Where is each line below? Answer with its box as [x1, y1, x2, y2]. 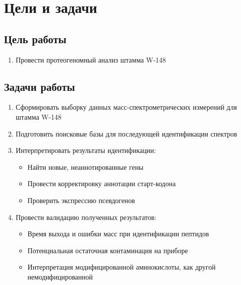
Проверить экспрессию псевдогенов [27, 195, 135, 205]
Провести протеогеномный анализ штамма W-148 [15, 54, 166, 65]
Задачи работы [4, 78, 75, 94]
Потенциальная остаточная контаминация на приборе [27, 245, 188, 255]
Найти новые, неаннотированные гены [27, 161, 144, 172]
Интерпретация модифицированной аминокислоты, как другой [27, 262, 216, 272]
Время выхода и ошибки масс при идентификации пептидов [27, 228, 209, 239]
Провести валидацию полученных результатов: [15, 212, 157, 222]
